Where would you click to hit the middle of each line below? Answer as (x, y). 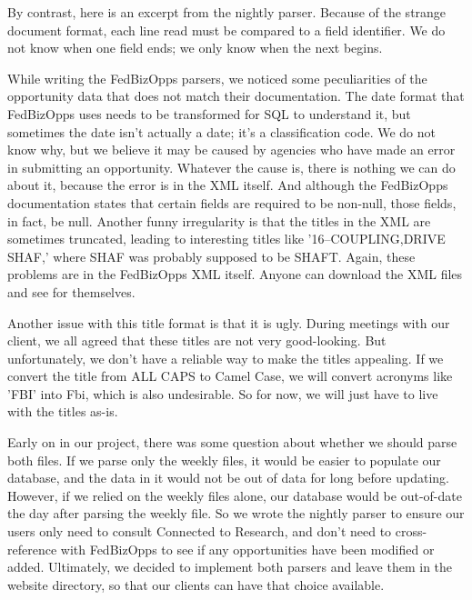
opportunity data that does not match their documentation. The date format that (236, 96)
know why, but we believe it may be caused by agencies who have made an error (231, 150)
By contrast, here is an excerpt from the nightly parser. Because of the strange (227, 12)
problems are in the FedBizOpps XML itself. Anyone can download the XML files (235, 274)
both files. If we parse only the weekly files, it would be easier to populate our (224, 460)
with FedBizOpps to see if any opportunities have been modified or (247, 549)
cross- (411, 531)
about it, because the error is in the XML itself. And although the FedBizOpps (228, 185)
